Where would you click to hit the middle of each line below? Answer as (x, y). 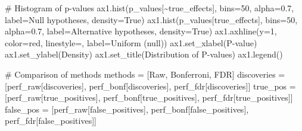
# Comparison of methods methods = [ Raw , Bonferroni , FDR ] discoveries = (145, 74)
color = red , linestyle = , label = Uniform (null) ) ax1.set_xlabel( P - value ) (131, 42)
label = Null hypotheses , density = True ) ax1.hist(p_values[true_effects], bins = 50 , (151, 19)
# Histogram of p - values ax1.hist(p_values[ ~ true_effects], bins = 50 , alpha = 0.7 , (150, 8)
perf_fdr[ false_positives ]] (51, 121)
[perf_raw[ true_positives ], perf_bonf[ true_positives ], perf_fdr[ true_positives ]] (149, 98)
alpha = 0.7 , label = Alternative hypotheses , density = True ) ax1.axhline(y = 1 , (141, 31)
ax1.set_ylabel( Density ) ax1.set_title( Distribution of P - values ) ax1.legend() (144, 54)
